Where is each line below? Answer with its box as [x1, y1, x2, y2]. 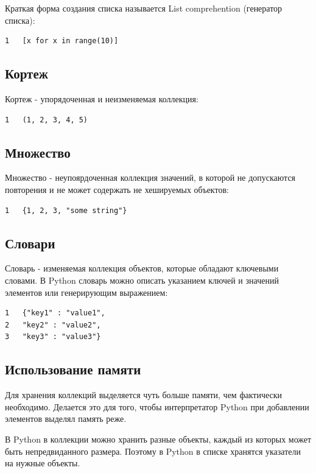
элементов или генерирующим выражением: [5, 286, 168, 298]
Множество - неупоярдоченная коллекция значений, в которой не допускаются [5, 171, 296, 184]
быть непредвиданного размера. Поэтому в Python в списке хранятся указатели [5, 444, 301, 457]
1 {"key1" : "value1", [5, 309, 105, 318]
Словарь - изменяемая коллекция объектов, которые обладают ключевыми [5, 262, 279, 275]
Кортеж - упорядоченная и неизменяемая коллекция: [5, 92, 198, 105]
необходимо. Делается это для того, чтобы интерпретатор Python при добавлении [5, 400, 309, 413]
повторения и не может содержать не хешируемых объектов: [5, 183, 229, 195]
